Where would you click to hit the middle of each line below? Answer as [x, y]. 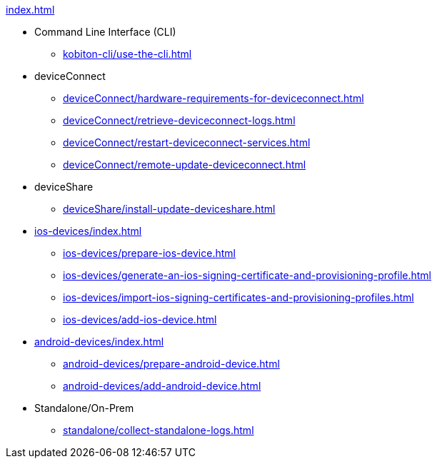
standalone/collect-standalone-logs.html [159, 430]
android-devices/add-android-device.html [162, 386]
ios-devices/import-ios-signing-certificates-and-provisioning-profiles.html [238, 297]
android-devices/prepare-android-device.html [171, 364]
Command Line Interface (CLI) [105, 32]
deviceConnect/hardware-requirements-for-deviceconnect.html [214, 98]
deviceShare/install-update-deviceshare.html [169, 209]
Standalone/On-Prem [84, 408]
